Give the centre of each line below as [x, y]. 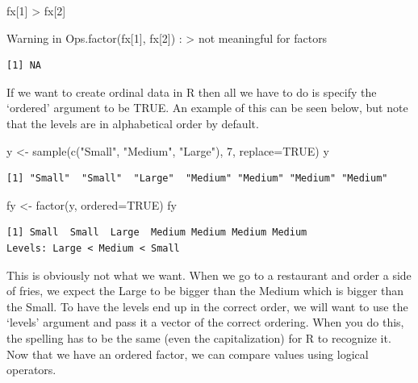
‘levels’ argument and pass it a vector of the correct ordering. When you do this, [205, 322]
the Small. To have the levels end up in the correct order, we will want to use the [207, 306]
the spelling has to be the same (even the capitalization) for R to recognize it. [199, 337]
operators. [31, 370]
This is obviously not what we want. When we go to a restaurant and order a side [209, 275]
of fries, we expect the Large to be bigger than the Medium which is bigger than [205, 291]
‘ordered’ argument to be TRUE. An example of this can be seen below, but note [207, 108]
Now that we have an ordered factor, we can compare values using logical [188, 354]
